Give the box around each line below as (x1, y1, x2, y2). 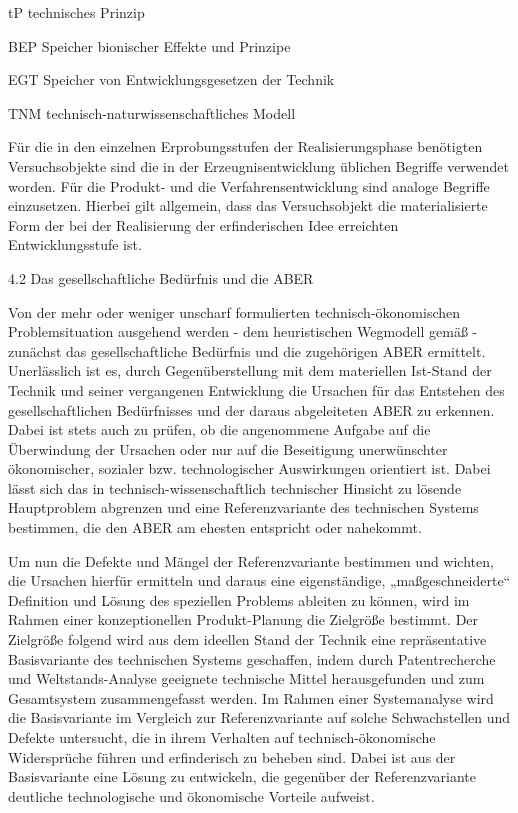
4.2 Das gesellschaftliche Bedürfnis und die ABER (8, 267, 314, 288)
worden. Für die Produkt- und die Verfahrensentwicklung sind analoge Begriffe (8, 175, 490, 196)
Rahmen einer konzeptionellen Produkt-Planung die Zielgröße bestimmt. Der (8, 609, 479, 630)
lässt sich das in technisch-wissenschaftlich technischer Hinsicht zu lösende (8, 477, 462, 498)
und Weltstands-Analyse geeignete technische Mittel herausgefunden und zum (8, 668, 485, 689)
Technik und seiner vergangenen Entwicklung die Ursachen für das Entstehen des (8, 379, 505, 400)
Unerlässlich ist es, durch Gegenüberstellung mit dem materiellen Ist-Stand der (8, 360, 492, 381)
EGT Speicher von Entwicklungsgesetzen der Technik (8, 69, 335, 90)
